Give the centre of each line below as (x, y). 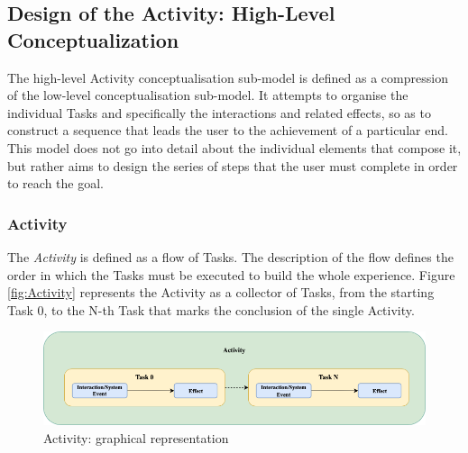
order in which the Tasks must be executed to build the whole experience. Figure (231, 274)
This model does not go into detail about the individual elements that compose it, (234, 147)
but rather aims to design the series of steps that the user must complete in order (233, 165)
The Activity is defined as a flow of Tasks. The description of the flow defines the (230, 256)
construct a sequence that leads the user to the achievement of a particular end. (228, 130)
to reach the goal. (55, 183)
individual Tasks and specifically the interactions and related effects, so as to (219, 112)
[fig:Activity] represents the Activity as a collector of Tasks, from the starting (221, 292)
